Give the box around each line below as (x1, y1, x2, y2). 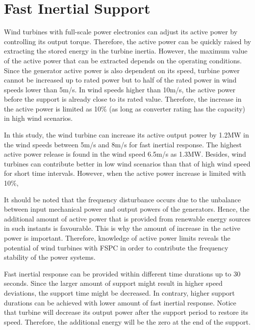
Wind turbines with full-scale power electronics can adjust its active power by (4, 27, 238, 37)
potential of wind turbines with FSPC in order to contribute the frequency (4, 242, 229, 252)
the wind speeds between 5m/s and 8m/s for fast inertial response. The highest (4, 139, 242, 149)
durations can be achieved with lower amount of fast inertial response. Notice (4, 297, 236, 307)
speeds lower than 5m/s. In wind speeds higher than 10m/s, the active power (4, 84, 235, 94)
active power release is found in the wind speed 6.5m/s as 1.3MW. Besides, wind (4, 149, 246, 159)
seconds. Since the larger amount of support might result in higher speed (4, 278, 223, 288)
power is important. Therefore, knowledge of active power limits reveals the (4, 233, 230, 243)
